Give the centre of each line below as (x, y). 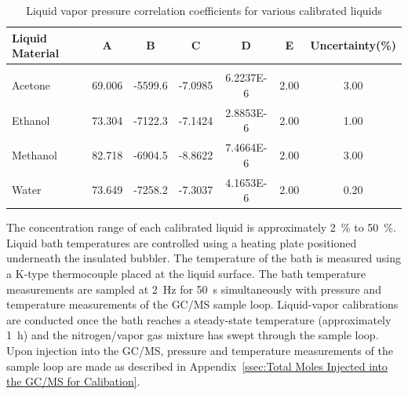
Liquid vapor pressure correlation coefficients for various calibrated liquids (204, 10)
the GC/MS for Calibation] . (73, 381)
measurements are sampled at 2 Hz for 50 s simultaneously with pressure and (194, 289)
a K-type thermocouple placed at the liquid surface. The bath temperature (186, 274)
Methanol (35, 154)
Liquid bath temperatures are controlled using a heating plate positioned (182, 242)
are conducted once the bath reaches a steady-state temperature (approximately (199, 319)
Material (36, 53)
